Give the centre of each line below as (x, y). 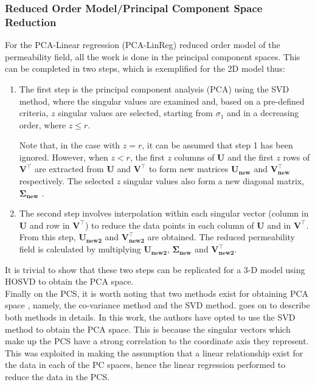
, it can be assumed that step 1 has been (217, 145)
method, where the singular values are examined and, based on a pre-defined (162, 101)
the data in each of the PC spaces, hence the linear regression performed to (145, 365)
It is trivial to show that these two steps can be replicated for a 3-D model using (155, 269)
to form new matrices (189, 169)
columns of (194, 157)
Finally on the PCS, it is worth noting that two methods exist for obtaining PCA (157, 293)
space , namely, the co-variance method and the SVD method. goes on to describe (157, 305)
